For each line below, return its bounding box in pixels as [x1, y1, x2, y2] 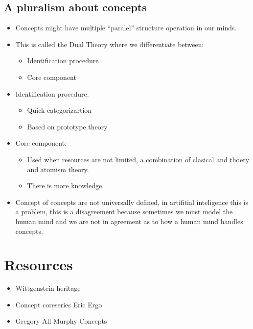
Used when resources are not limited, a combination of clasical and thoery [27, 154, 250, 164]
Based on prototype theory [27, 121, 108, 131]
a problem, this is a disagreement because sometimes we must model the [15, 206, 233, 217]
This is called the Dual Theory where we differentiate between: [15, 39, 204, 49]
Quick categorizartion [27, 105, 92, 115]
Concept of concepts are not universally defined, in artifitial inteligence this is [15, 197, 249, 207]
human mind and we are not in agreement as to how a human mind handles [15, 216, 243, 226]
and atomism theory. [27, 164, 89, 174]
